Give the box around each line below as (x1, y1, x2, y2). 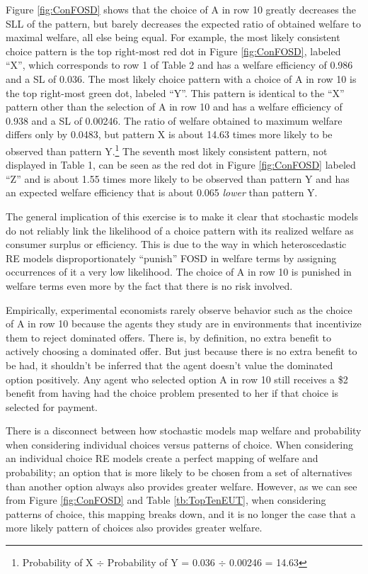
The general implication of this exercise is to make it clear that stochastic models (6, 208, 358, 223)
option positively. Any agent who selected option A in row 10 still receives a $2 (6, 371, 348, 386)
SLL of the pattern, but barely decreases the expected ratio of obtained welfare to (6, 16, 362, 30)
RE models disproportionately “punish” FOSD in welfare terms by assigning (6, 250, 337, 265)
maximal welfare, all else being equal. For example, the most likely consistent (6, 30, 340, 45)
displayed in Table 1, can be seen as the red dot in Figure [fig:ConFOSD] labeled (6, 157, 356, 172)
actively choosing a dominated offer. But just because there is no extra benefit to (6, 344, 357, 359)
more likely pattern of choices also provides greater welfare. (6, 520, 263, 535)
